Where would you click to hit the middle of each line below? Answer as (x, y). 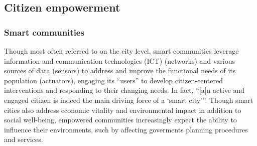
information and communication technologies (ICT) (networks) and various (120, 60)
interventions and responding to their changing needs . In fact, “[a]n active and (124, 90)
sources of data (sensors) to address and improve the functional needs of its (120, 70)
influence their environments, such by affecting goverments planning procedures (126, 129)
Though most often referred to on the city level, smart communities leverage (121, 51)
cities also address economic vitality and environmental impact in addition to (123, 110)
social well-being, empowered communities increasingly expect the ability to (120, 120)
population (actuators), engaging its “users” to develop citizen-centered (113, 80)
